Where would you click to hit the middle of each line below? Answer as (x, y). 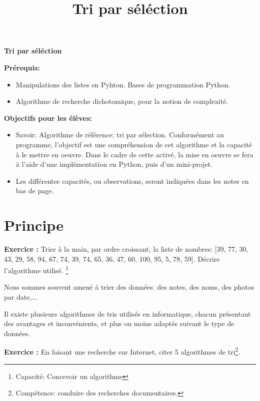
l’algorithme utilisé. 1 (36, 269)
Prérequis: (22, 67)
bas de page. (35, 191)
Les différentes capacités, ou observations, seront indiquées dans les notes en (132, 181)
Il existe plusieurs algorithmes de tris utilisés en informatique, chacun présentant (127, 313)
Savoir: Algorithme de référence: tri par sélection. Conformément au (120, 135)
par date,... (21, 297)
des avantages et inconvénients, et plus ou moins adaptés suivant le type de (119, 323)
